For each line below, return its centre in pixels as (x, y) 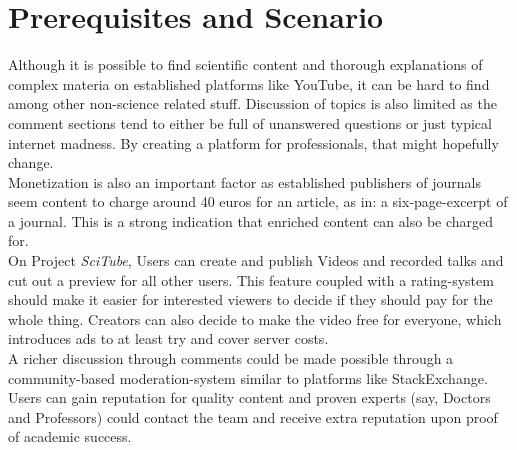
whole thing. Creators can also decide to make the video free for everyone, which (255, 318)
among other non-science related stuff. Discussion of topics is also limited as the (252, 103)
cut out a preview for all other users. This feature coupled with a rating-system (251, 279)
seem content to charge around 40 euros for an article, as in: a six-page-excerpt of (258, 201)
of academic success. (70, 436)
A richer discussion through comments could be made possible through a (231, 358)
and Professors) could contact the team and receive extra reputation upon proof (253, 416)
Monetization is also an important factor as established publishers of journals (244, 181)
